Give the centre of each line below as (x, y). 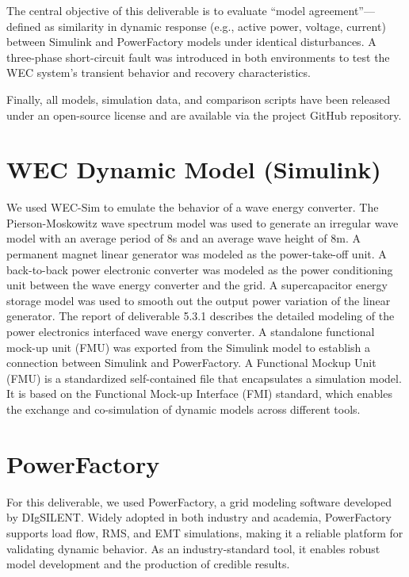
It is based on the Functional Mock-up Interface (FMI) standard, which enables (199, 394)
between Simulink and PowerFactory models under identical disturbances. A (191, 42)
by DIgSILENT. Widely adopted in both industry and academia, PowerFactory (199, 517)
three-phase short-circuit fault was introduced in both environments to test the (198, 57)
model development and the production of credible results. (148, 564)
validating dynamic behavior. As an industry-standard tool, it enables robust (193, 548)
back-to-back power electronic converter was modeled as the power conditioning (200, 269)
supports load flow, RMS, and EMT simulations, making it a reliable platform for (205, 532)
